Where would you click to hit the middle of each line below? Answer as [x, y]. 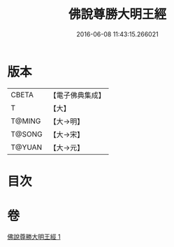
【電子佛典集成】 [78, 95]
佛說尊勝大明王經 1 [34, 237]
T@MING [26, 121]
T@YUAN [27, 147]
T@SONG [27, 134]
